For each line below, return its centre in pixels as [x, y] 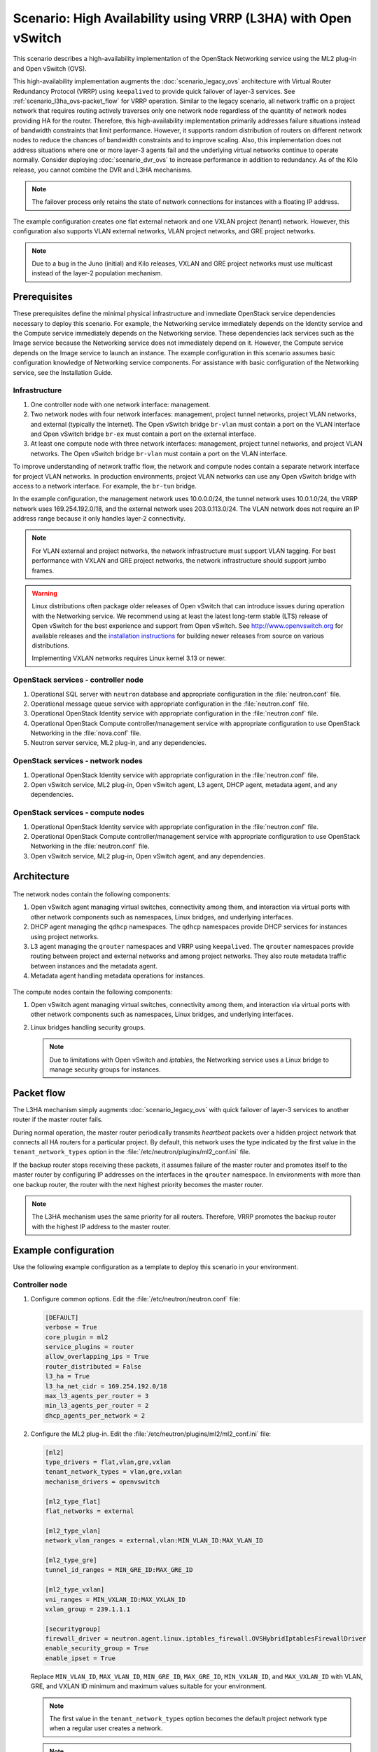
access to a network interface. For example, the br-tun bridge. [105, 486]
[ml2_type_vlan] [73, 1531]
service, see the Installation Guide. [63, 372]
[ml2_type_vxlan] [75, 1590]
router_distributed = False [93, 1366]
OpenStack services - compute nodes [79, 813]
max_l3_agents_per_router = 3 [97, 1396]
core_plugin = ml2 [77, 1337]
